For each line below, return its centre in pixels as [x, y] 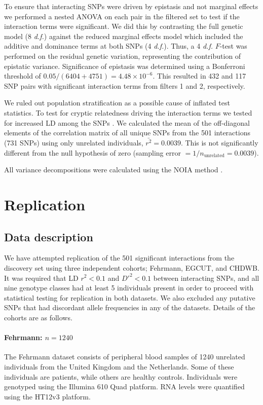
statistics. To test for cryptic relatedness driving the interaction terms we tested [128, 112]
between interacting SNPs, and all [206, 278]
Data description [49, 236]
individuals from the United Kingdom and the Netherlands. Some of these [119, 366]
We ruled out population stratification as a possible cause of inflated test [117, 103]
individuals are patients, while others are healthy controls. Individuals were [121, 376]
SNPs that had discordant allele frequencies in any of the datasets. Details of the [130, 307]
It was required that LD [41, 278]
